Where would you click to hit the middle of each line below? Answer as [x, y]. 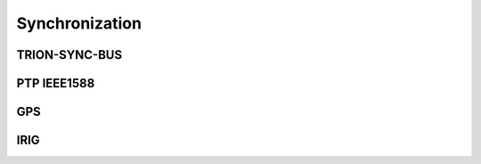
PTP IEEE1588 [56, 83]
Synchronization [79, 23]
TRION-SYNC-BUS [69, 55]
